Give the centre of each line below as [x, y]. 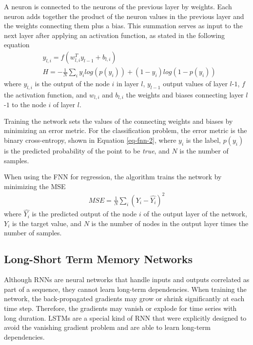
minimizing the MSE [35, 186]
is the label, [203, 140]
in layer [127, 84]
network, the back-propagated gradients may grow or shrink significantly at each [124, 298]
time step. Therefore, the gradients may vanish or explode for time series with [120, 308]
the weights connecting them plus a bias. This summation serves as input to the [123, 26]
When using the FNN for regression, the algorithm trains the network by [113, 177]
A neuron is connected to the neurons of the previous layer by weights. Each [118, 6]
